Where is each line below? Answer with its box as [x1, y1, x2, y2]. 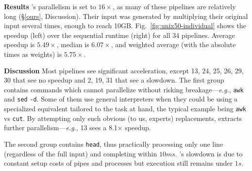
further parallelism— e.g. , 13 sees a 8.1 [4, 122, 118, 133]
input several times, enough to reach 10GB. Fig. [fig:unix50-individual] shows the [4, 20, 246, 31]
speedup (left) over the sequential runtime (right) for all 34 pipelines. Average [4, 30, 235, 40]
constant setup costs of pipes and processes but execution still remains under [4, 158, 233, 168]
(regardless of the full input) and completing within [4, 148, 157, 158]
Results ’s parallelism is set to [4, 1, 96, 11]
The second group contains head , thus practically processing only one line [4, 138, 223, 149]
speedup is [4, 39, 35, 50]
